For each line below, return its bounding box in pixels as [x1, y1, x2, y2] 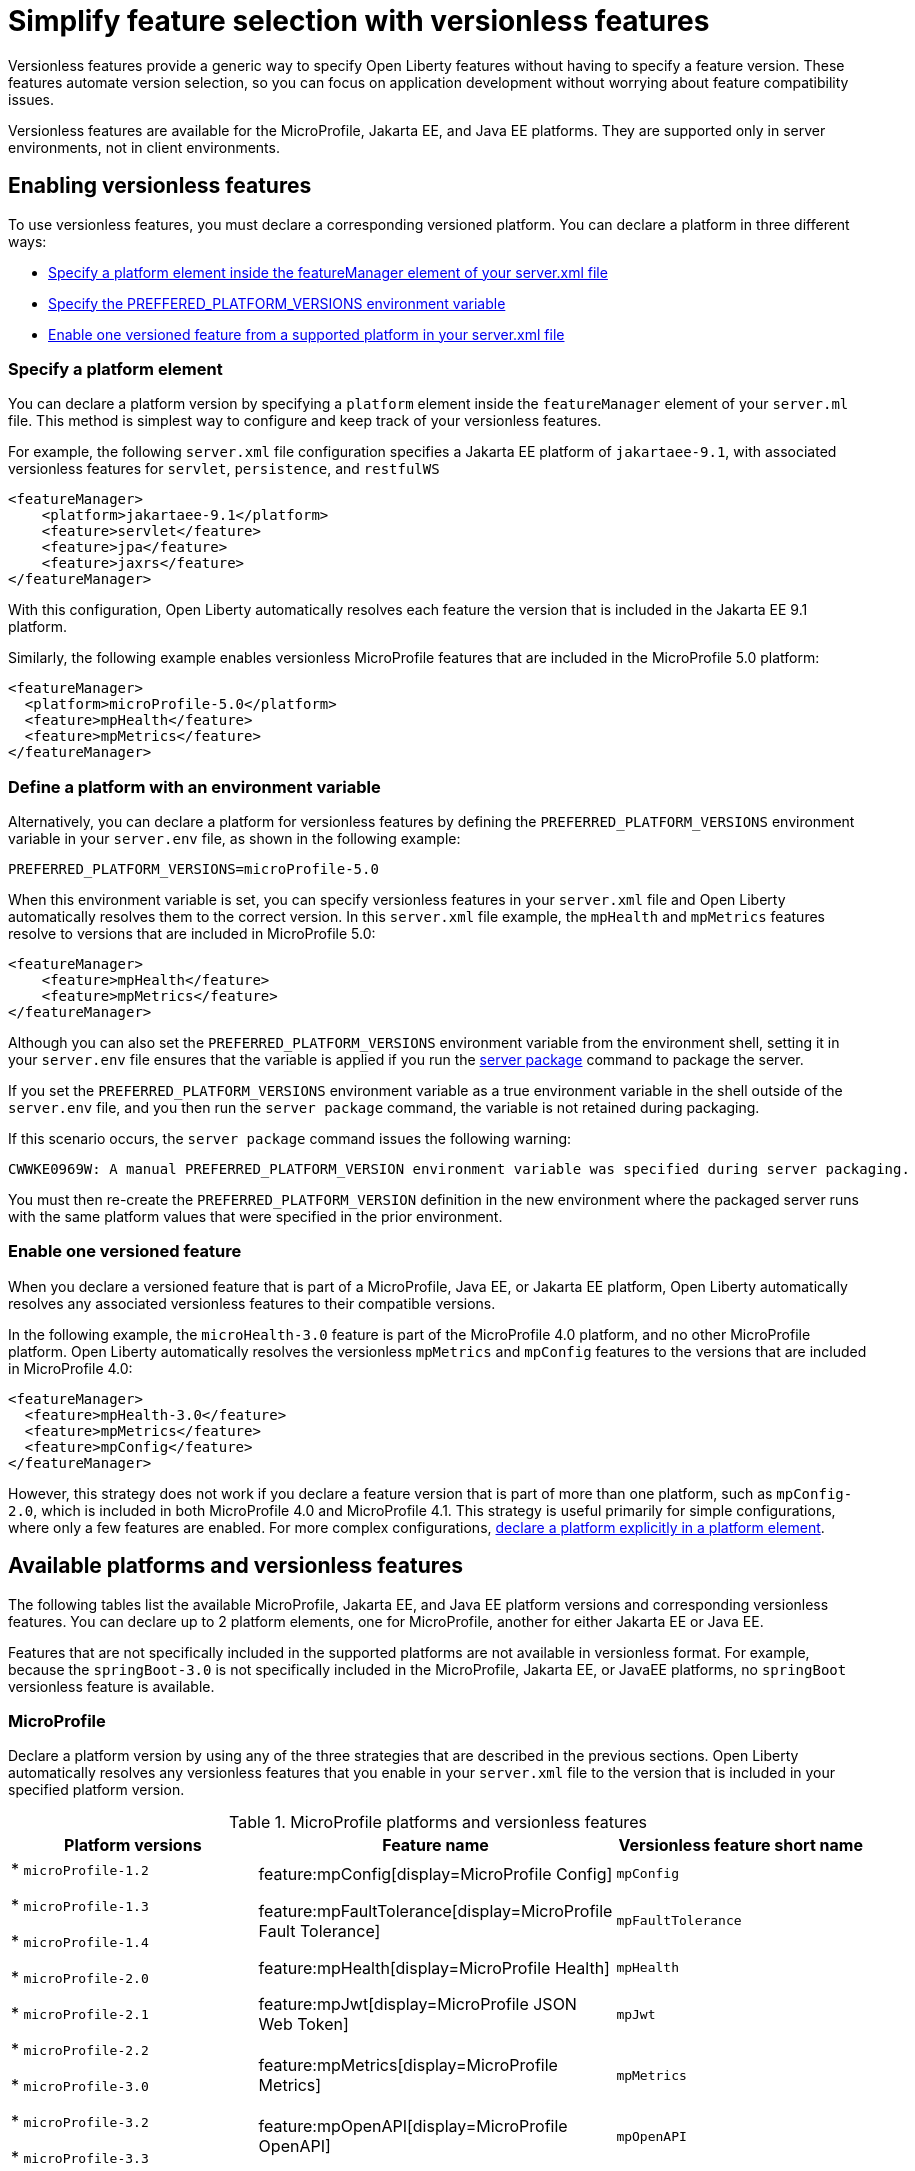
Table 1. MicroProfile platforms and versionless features [229, 1812, 647, 1833]
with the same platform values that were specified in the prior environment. [8, 1208, 503, 1226]
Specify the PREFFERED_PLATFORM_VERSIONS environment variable [48, 294, 506, 312]
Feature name [382, 1835, 489, 1856]
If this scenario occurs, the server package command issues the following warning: [8, 1130, 572, 1148]
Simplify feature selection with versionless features [8, 4, 710, 38]
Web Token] [258, 2014, 349, 2035]
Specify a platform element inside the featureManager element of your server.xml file [48, 263, 608, 281]
